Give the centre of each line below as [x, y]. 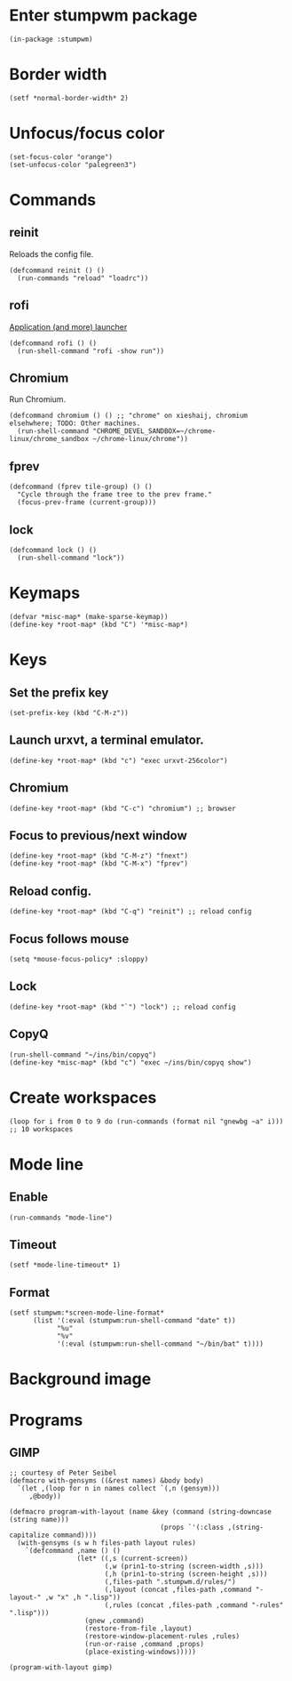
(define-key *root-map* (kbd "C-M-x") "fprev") [99, 864]
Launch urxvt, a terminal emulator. [107, 740]
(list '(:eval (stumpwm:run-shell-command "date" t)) [134, 1321]
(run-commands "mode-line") [61, 1218]
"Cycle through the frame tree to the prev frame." [115, 495]
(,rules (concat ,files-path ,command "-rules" [194, 1605]
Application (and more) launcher [68, 326]
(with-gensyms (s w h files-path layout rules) [107, 1543]
